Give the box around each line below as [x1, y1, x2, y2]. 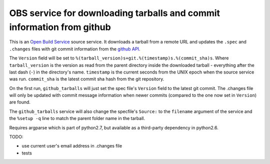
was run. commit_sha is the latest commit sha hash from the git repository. [9, 76, 164, 82]
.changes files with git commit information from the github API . [9, 45, 140, 52]
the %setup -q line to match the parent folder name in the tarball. [9, 115, 145, 121]
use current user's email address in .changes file [21, 143, 122, 149]
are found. [9, 99, 31, 105]
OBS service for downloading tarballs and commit [9, 7, 220, 18]
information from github [9, 21, 111, 32]
